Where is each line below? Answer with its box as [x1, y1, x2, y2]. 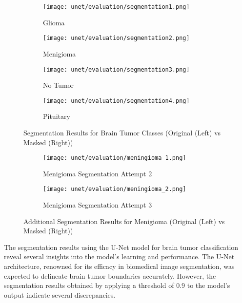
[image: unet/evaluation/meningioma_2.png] [43, 186, 186, 193]
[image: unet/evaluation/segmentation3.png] [43, 66, 190, 73]
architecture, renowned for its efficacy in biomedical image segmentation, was [4, 261, 235, 271]
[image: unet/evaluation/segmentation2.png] [43, 35, 190, 42]
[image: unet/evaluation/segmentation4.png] [43, 97, 190, 104]
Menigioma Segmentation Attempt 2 [43, 168, 152, 178]
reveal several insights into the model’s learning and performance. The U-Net [4, 251, 235, 262]
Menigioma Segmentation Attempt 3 [43, 200, 152, 210]
